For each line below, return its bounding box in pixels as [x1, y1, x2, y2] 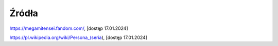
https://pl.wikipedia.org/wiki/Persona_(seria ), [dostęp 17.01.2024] [9, 34, 148, 40]
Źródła [9, 8, 38, 19]
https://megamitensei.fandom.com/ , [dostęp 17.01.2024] [9, 25, 128, 31]
